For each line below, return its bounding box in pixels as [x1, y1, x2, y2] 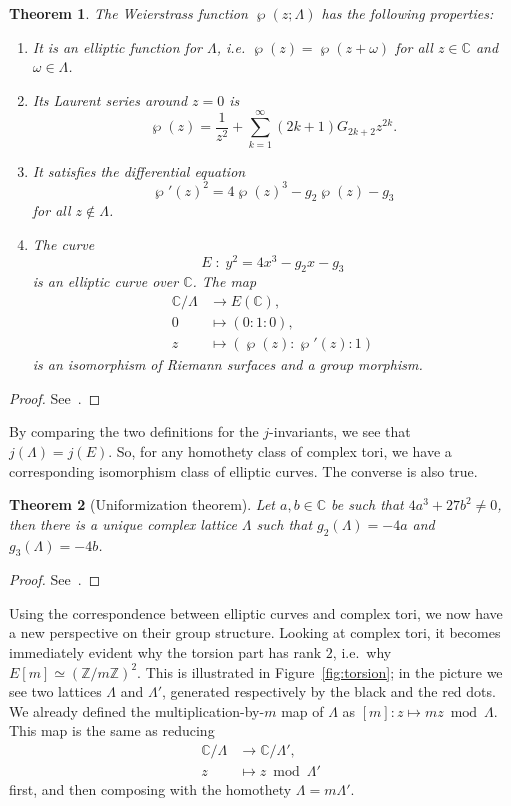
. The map [192, 271, 257, 292]
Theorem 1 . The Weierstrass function [9, 3, 248, 23]
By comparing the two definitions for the [9, 421, 259, 442]
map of [281, 700, 324, 721]
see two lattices [9, 681, 102, 702]
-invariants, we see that [269, 421, 411, 442]
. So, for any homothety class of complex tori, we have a [108, 440, 452, 461]
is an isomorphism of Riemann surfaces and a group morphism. [32, 354, 423, 375]
